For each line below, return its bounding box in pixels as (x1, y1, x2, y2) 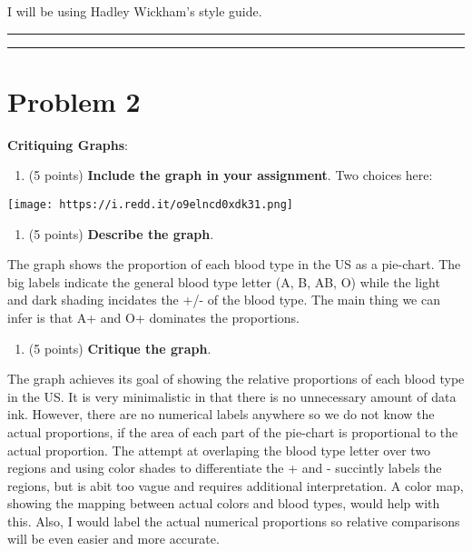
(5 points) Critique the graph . (28, 338, 211, 357)
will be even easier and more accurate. (7, 529, 220, 548)
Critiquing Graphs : (7, 135, 128, 154)
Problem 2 (7, 82, 141, 119)
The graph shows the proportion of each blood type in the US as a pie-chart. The (7, 255, 461, 274)
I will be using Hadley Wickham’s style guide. (7, 2, 262, 20)
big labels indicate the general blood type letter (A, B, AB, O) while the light (7, 272, 440, 291)
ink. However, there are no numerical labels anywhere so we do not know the (7, 405, 435, 424)
